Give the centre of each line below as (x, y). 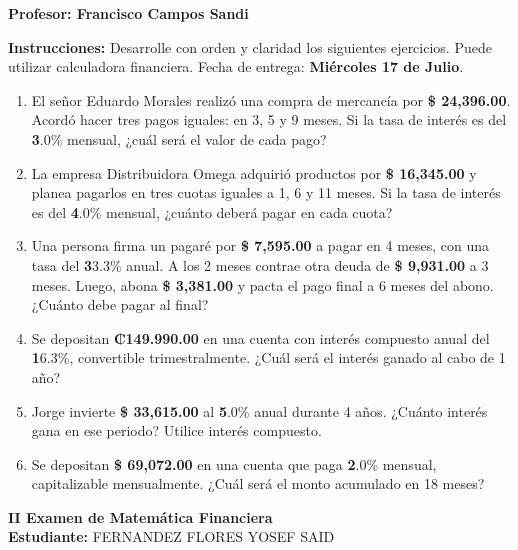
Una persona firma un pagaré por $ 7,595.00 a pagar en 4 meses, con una (260, 245)
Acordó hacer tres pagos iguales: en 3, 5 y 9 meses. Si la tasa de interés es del (269, 119)
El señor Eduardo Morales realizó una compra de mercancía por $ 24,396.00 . (271, 99)
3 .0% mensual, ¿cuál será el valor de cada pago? (179, 138)
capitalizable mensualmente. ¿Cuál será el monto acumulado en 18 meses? (258, 483)
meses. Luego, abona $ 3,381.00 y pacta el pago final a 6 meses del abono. (262, 284)
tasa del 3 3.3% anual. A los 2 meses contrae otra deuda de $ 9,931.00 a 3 (260, 264)
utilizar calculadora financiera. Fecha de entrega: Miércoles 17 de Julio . (236, 66)
